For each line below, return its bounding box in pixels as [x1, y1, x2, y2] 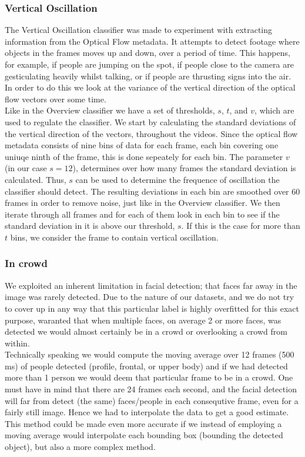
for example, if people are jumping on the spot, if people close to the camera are [5, 58, 294, 70]
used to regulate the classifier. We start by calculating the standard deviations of [5, 115, 296, 128]
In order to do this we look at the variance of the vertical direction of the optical [5, 81, 296, 94]
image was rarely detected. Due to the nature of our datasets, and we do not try [5, 291, 294, 303]
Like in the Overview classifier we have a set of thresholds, [5, 104, 215, 116]
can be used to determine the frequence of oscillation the [75, 173, 280, 185]
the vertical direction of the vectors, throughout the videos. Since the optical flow [5, 127, 298, 139]
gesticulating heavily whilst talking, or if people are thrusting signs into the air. [5, 69, 291, 82]
